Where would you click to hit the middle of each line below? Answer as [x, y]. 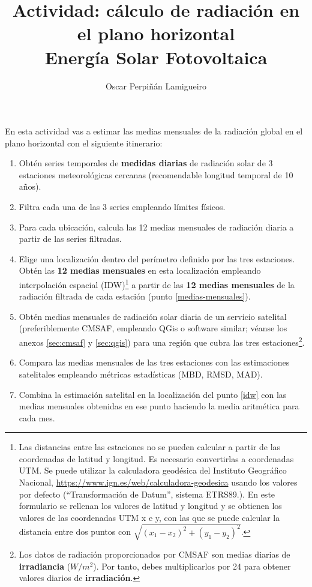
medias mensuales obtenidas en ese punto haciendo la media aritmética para [159, 406]
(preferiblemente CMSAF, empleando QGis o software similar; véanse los [153, 328]
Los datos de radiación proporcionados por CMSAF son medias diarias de [154, 554]
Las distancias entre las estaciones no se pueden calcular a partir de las [150, 447]
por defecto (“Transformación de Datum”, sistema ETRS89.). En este [147, 494]
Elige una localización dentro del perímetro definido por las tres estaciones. [157, 258]
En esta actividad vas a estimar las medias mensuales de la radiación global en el [154, 131]
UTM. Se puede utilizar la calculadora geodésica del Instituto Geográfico [153, 470]
